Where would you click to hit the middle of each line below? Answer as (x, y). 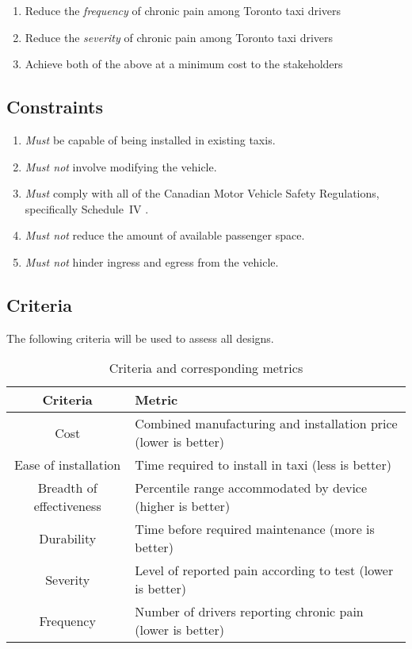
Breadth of (67, 488)
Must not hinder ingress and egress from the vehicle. (152, 261)
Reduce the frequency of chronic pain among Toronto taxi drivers (183, 10)
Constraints (55, 107)
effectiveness (67, 506)
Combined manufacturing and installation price (266, 424)
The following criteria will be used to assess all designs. (140, 338)
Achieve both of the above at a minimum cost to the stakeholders (184, 64)
